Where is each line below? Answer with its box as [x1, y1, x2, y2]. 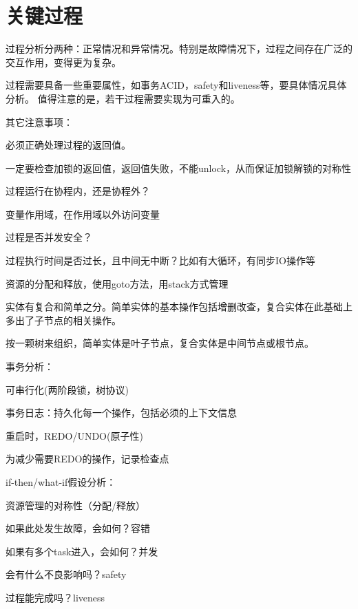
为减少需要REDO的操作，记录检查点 [6, 451, 169, 466]
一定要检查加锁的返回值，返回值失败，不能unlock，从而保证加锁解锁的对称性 [6, 160, 352, 175]
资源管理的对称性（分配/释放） [6, 498, 145, 512]
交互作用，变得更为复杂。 [6, 54, 121, 69]
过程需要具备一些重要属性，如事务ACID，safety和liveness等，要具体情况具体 [6, 78, 347, 92]
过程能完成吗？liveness [6, 590, 105, 604]
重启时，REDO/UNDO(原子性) [6, 428, 143, 442]
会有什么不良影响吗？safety [6, 567, 127, 581]
